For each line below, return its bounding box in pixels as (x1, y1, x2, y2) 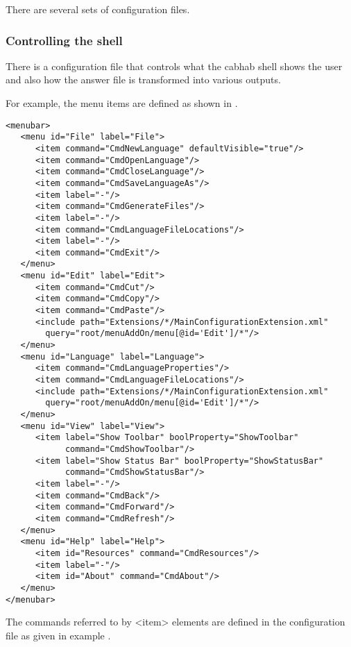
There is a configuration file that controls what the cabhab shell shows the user (6, 58, 343, 73)
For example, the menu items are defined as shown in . (6, 96, 238, 110)
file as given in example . (6, 628, 111, 642)
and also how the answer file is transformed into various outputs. (6, 72, 281, 87)
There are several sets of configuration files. (6, 2, 190, 16)
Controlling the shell (6, 31, 123, 49)
